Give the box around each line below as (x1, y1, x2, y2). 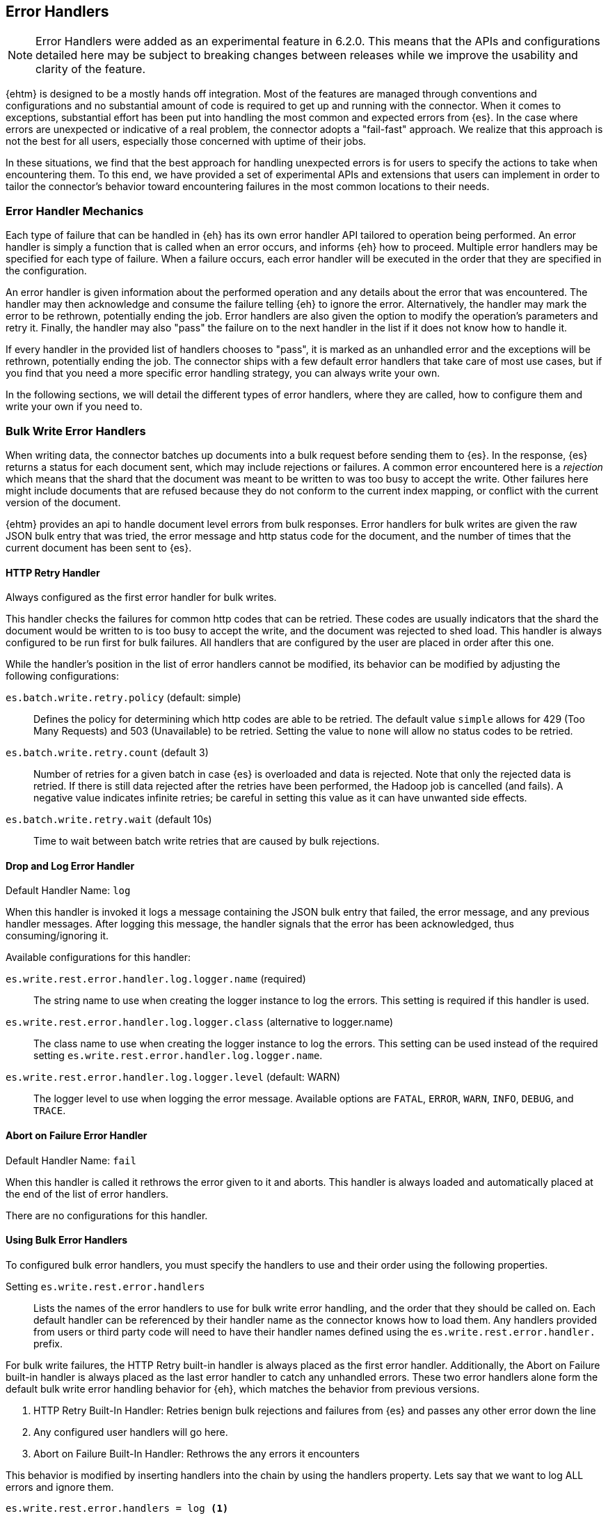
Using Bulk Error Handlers (6, 1234, 128, 1246)
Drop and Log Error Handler (6, 859, 135, 872)
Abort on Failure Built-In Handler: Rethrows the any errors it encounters (33, 1447, 360, 1460)
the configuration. (6, 265, 87, 277)
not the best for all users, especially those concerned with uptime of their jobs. (6, 135, 367, 148)
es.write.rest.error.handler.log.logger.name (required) (6, 973, 306, 985)
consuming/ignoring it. (6, 930, 109, 942)
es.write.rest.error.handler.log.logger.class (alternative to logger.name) (6, 1016, 394, 1028)
